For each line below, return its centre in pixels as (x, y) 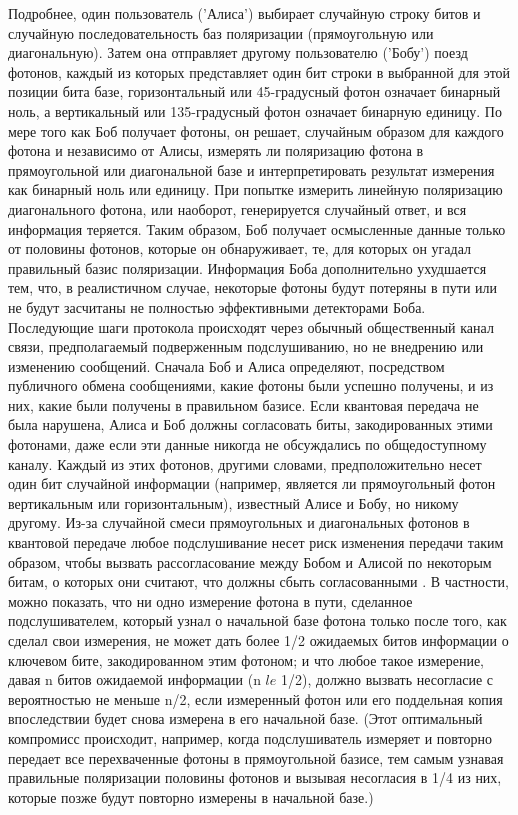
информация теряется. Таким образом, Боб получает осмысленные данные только (257, 228)
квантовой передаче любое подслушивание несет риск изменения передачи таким (256, 542)
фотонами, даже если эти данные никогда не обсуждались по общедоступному (247, 444)
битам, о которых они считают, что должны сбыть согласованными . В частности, (258, 581)
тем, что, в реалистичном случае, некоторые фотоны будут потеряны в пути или (253, 287)
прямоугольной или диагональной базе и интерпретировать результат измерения (251, 169)
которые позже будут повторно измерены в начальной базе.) (191, 796)
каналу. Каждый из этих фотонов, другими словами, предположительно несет (245, 463)
